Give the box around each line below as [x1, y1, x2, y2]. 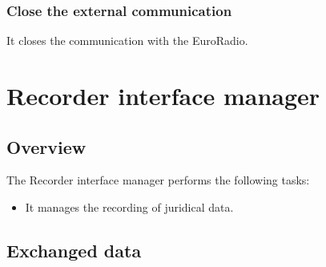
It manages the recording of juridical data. [25, 198, 234, 215]
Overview [6, 134, 87, 159]
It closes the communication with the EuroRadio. [6, 32, 248, 49]
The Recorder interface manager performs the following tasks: [6, 172, 310, 188]
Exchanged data [6, 237, 142, 262]
